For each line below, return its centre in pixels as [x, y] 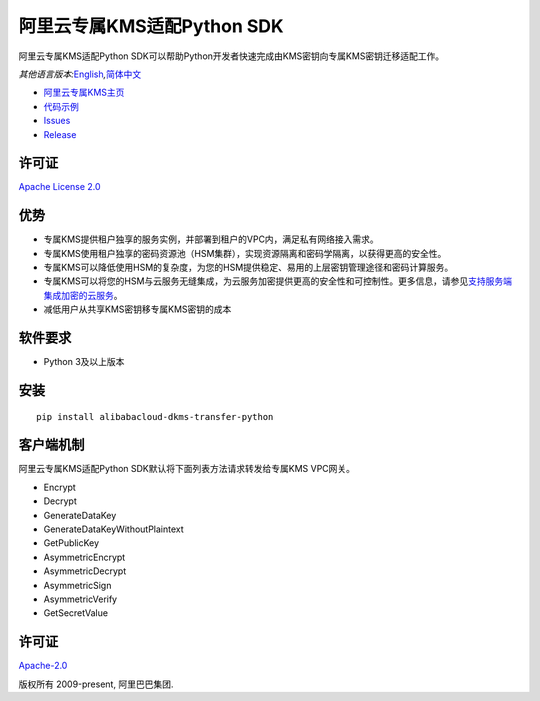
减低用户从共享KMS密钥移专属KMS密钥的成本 [137, 309]
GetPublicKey [71, 543]
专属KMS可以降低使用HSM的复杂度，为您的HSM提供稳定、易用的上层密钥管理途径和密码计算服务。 [248, 267]
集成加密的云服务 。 [83, 295]
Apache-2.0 [43, 666]
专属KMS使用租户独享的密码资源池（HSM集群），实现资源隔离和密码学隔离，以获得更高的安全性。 [245, 253]
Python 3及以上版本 [84, 362]
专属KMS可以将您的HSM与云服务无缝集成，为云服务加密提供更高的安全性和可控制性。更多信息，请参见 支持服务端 [278, 281]
